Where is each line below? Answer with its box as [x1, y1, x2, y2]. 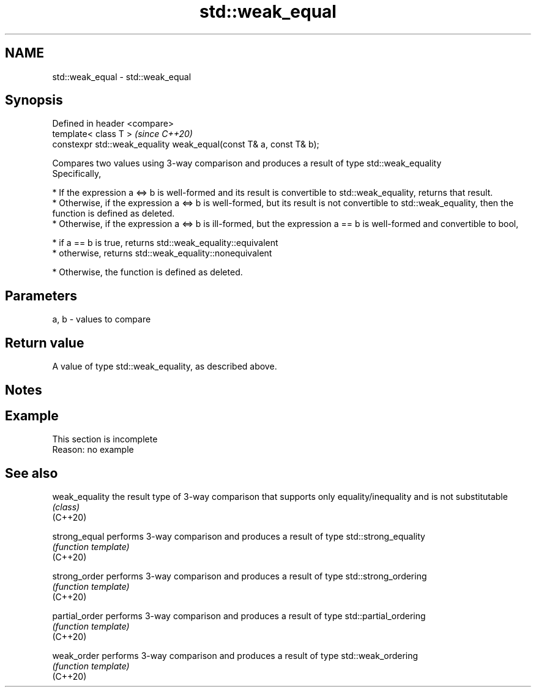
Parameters [5, 288, 77, 303]
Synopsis [5, 92, 63, 108]
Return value [5, 335, 84, 351]
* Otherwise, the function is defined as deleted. [52, 267, 243, 278]
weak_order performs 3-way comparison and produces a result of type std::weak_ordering [52, 650, 419, 661]
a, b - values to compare [52, 314, 151, 325]
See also [5, 465, 58, 481]
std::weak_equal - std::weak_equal [52, 71, 192, 82]
